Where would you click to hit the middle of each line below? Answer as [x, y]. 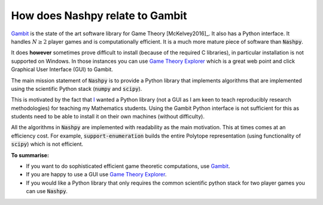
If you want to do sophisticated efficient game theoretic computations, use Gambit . [128, 166]
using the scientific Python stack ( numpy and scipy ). [77, 88]
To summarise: [30, 155]
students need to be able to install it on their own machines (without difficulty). [108, 117]
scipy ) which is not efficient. [47, 144]
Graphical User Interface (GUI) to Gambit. [62, 69]
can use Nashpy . [47, 191]
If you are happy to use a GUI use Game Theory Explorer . [96, 175]
